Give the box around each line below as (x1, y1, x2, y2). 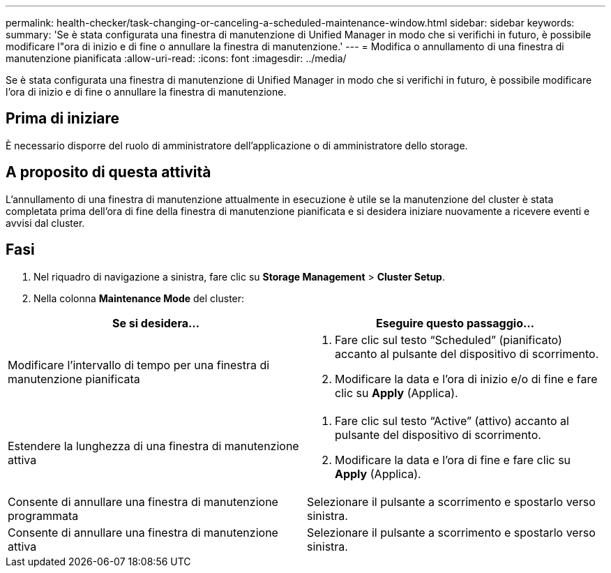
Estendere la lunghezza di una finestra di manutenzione (8, 438, 299, 453)
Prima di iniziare (6, 110, 120, 128)
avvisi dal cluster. (6, 216, 85, 229)
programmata (8, 508, 79, 523)
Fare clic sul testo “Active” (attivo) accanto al (335, 413, 569, 428)
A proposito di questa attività (6, 163, 211, 181)
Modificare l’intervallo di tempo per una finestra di (8, 357, 270, 372)
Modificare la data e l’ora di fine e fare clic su (335, 452, 571, 467)
